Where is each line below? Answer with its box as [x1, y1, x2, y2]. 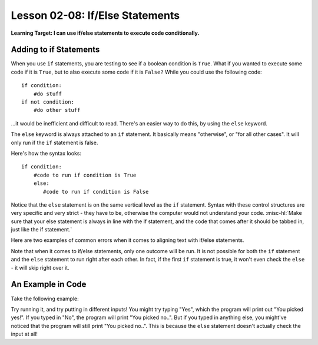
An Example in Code [11, 280, 87, 290]
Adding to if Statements [11, 45, 100, 55]
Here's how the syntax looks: [11, 150, 82, 157]
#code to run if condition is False [43, 188, 149, 195]
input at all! [11, 330, 38, 338]
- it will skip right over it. [11, 264, 70, 271]
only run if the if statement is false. [11, 139, 98, 146]
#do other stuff [33, 107, 81, 114]
